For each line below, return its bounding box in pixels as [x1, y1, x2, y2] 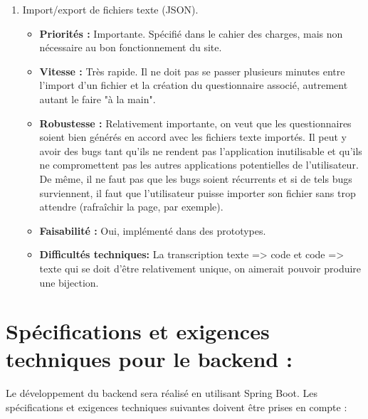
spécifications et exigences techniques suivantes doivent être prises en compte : [6, 400, 347, 414]
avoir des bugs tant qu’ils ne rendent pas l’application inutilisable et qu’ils [39, 143, 362, 158]
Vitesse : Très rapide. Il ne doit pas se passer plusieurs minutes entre [39, 63, 345, 78]
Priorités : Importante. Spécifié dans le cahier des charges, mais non [39, 26, 343, 41]
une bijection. [39, 275, 99, 290]
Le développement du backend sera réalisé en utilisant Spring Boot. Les [6, 386, 318, 401]
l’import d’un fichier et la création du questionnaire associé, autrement [39, 78, 348, 92]
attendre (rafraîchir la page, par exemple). [39, 199, 224, 214]
